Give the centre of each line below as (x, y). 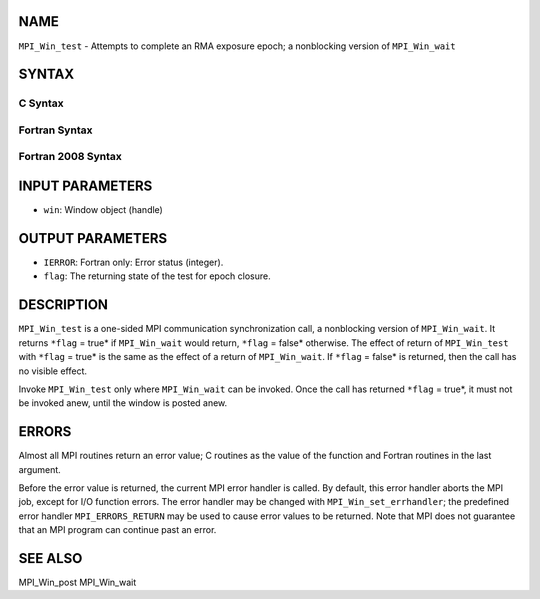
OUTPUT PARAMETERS (93, 238)
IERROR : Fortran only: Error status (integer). (133, 262)
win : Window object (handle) (103, 210)
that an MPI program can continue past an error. (117, 530)
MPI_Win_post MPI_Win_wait (77, 582)
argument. (40, 469)
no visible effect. (53, 371)
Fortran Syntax (55, 130)
